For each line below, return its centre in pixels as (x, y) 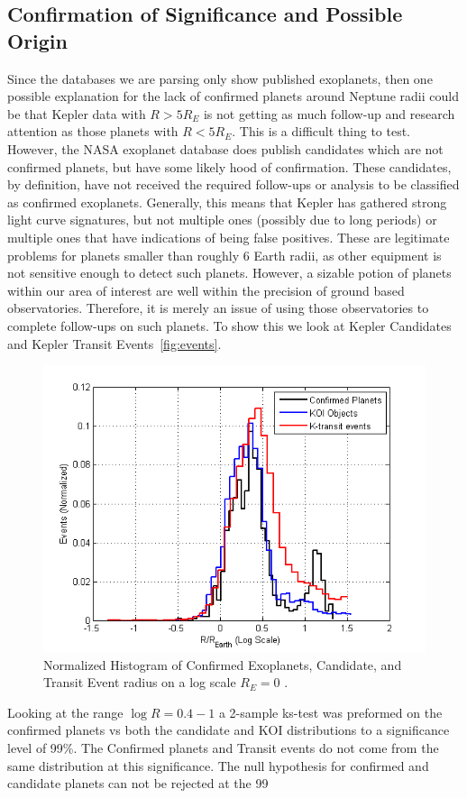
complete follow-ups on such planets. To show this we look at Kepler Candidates (229, 325)
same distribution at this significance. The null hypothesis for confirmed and (218, 765)
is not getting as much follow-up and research (329, 113)
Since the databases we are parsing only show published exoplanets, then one (220, 78)
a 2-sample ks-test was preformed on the (330, 712)
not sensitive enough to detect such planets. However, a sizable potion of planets (229, 273)
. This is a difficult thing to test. (321, 131)
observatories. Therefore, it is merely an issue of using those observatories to (218, 308)
